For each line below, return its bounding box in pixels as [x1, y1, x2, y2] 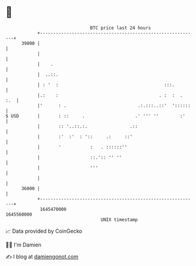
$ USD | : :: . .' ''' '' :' [5, 113, 185, 119]
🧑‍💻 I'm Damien [5, 241, 42, 248]
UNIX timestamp [100, 216, 138, 223]
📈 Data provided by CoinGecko [5, 227, 83, 235]
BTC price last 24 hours [90, 25, 151, 31]
